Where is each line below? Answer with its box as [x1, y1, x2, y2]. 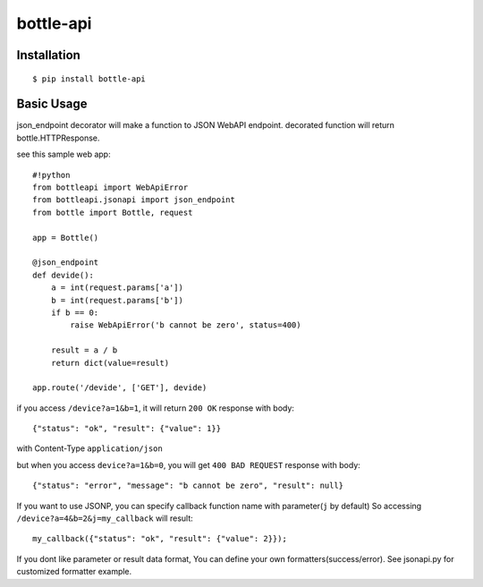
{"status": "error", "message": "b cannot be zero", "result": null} [32, 481, 344, 491]
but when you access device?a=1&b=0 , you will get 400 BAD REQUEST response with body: [16, 459, 361, 470]
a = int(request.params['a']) [50, 283, 183, 293]
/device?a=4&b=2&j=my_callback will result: [16, 513, 194, 523]
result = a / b [50, 345, 118, 355]
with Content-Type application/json [16, 443, 163, 454]
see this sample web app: [16, 149, 111, 160]
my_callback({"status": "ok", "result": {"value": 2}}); [32, 533, 288, 544]
